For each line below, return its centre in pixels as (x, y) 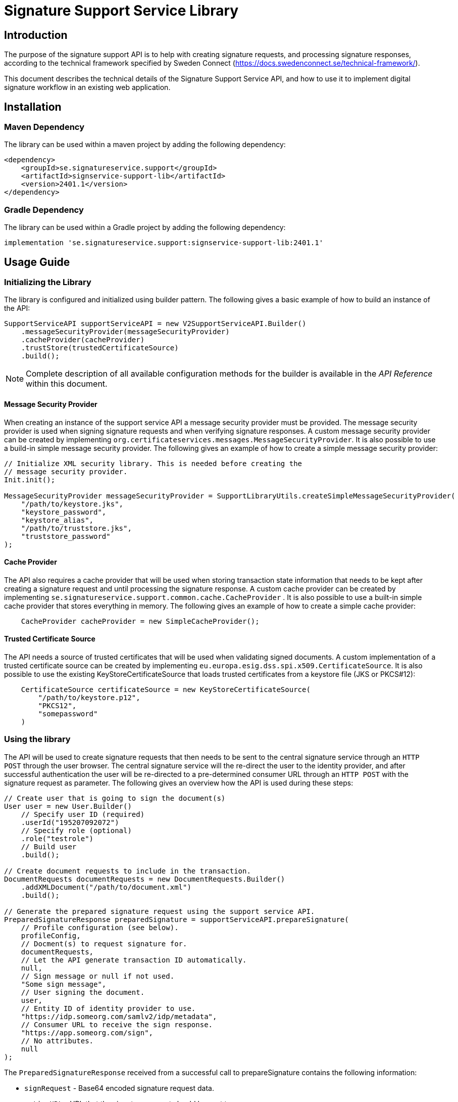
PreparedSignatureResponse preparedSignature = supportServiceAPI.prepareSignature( (176, 919)
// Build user (49, 846)
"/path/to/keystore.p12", (89, 698)
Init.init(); (30, 479)
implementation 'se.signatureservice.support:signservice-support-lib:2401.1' (164, 243)
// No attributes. (57, 1041)
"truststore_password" (66, 536)
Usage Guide (37, 262)
